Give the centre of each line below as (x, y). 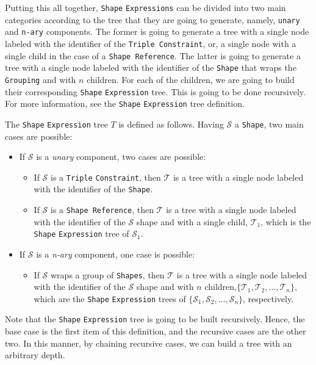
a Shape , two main (269, 124)
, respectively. (268, 298)
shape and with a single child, (192, 221)
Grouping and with (41, 79)
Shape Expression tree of (81, 233)
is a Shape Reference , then (102, 210)
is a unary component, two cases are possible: (121, 157)
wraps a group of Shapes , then (108, 274)
